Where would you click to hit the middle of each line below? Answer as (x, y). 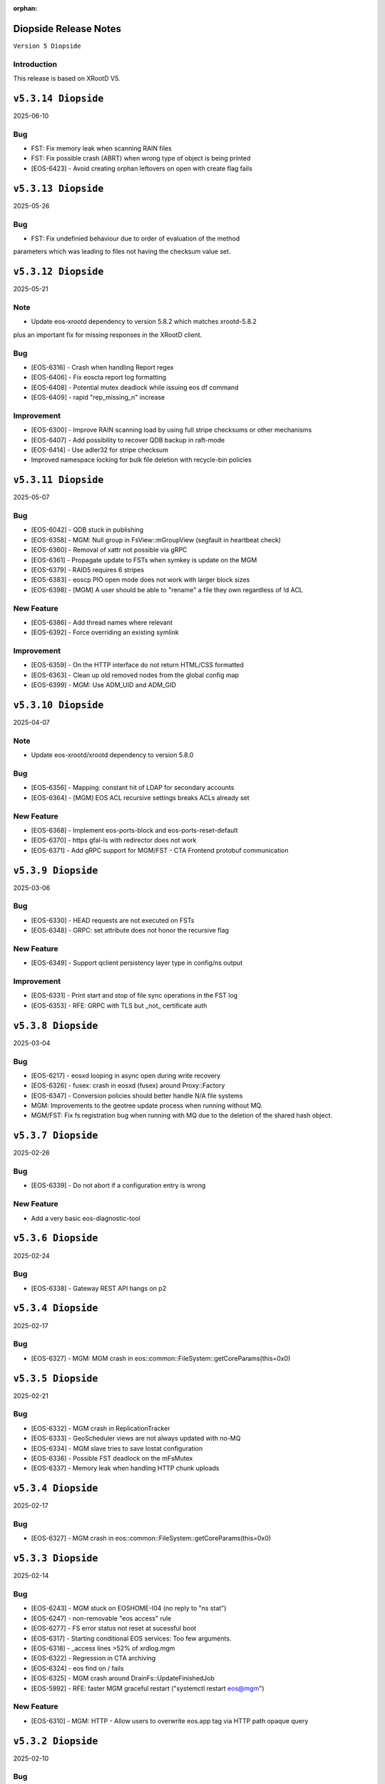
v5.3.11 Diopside (58, 480)
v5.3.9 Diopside (56, 870)
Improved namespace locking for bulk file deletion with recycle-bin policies (142, 460)
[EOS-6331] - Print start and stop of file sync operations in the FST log (134, 995)
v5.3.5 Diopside (56, 1378)
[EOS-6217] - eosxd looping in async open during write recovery (126, 1075)
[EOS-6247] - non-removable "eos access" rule (101, 1618)
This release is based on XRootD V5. (67, 78)
